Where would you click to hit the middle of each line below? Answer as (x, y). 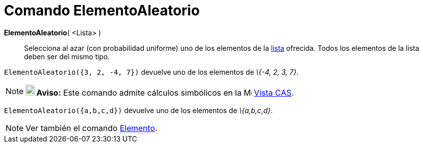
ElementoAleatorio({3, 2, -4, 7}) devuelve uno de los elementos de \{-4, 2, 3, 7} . (151, 72)
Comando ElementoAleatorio (102, 10)
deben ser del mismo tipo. (67, 56)
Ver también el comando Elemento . (92, 128)
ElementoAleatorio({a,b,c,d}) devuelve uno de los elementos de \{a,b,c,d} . (138, 110)
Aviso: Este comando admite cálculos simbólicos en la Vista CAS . (165, 92)
